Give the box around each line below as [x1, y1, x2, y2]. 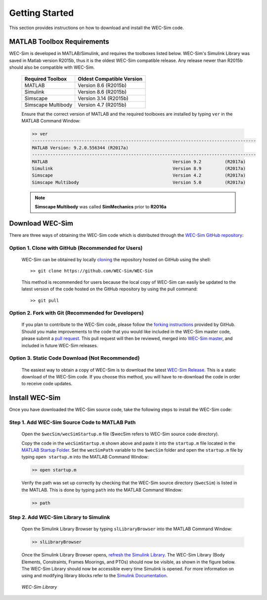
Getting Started [9, 7, 74, 18]
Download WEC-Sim [9, 219, 74, 228]
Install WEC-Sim [9, 394, 61, 402]
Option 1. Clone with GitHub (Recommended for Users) [9, 244, 143, 251]
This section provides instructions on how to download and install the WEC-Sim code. [9, 25, 184, 31]
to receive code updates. [21, 381, 73, 387]
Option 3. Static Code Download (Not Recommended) [9, 355, 140, 362]
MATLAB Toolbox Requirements [9, 38, 110, 46]
